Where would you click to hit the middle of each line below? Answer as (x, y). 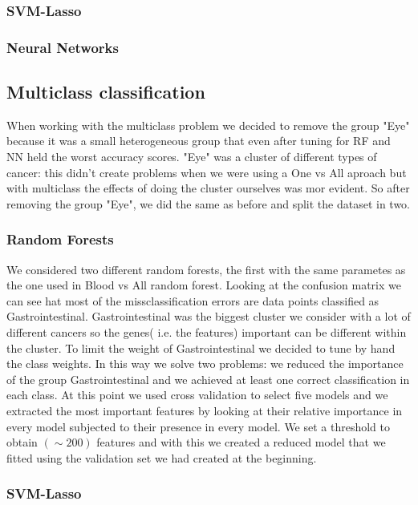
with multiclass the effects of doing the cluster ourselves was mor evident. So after (208, 188)
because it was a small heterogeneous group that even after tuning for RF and (199, 141)
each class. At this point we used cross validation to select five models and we (197, 395)
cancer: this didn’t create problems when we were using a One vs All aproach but (207, 172)
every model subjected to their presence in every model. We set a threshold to (199, 426)
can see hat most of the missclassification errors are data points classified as (193, 300)
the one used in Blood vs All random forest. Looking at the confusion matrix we (204, 285)
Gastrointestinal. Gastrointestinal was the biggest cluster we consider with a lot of (209, 316)
